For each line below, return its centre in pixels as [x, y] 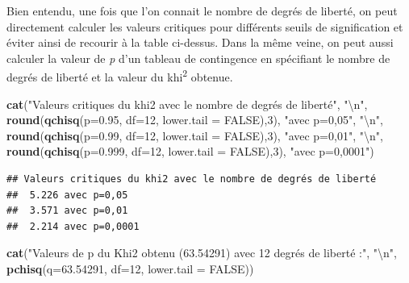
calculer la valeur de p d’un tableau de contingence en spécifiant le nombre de [198, 58]
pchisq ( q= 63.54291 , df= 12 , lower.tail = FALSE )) [130, 268]
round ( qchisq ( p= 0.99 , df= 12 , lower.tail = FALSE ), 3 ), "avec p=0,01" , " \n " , [195, 135]
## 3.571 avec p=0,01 [67, 211]
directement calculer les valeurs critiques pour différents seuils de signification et [205, 26]
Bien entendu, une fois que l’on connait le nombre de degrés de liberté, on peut [202, 10]
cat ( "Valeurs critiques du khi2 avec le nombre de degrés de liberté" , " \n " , [187, 104]
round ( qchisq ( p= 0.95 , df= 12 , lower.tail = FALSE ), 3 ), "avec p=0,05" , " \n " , [195, 120]
